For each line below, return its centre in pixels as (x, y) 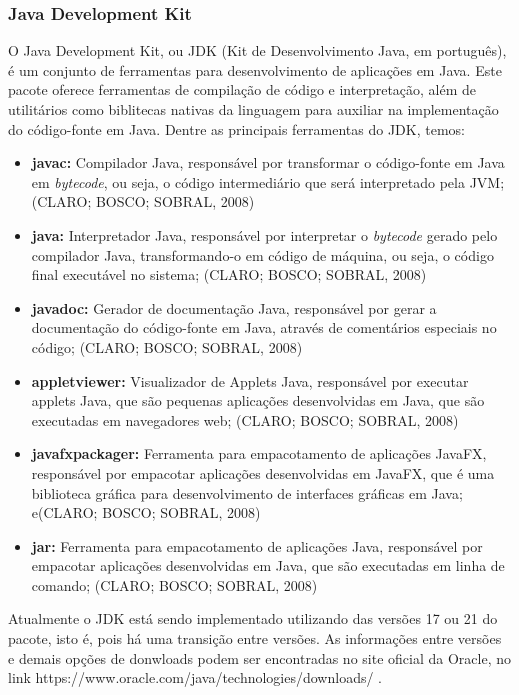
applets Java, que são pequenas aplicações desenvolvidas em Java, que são (258, 400)
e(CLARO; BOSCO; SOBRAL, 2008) (146, 512)
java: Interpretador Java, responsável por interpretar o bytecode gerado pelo (264, 234)
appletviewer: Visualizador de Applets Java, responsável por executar (250, 380)
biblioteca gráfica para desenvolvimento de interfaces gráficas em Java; (247, 492)
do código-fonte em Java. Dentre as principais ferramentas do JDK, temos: (236, 128)
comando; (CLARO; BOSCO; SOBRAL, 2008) (174, 584)
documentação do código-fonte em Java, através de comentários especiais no (264, 327)
